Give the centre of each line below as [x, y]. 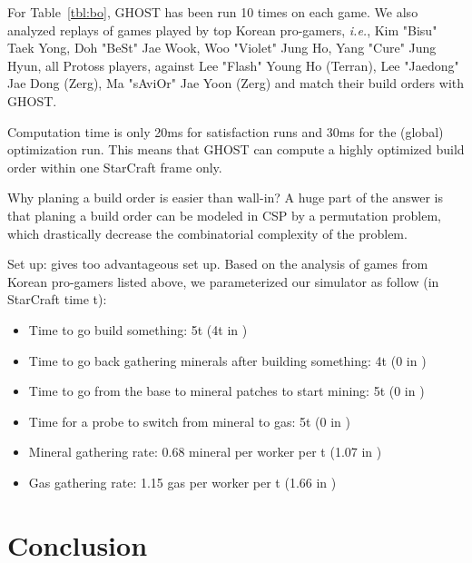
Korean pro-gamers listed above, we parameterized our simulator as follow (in [223, 281]
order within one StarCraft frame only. [115, 167]
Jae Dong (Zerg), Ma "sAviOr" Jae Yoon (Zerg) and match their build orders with [236, 83]
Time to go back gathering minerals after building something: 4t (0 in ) [227, 360]
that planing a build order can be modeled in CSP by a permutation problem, [224, 215]
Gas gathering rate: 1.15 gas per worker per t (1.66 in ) [182, 482]
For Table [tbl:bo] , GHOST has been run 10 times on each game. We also [213, 12]
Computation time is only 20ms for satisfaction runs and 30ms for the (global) [226, 131]
